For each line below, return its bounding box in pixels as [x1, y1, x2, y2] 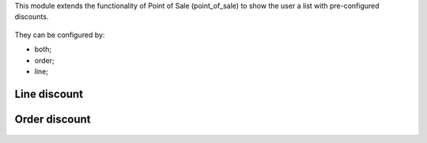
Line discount [14, 87, 83, 100]
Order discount [14, 112, 91, 126]
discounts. [14, 12, 49, 21]
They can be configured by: [14, 30, 105, 40]
